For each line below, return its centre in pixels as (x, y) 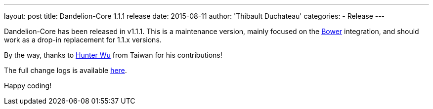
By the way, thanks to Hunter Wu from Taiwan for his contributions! (113, 55)
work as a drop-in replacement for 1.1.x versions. (83, 40)
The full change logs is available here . (65, 70)
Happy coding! (28, 86)
